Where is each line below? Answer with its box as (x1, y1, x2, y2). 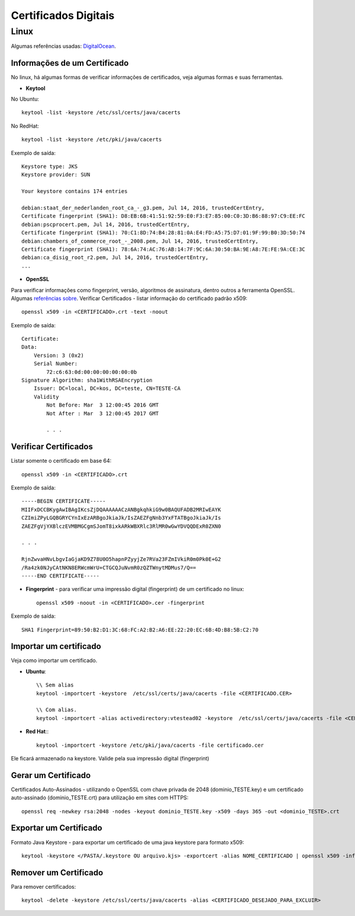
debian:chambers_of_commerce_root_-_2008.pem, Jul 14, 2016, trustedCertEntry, (21, 237, 259, 244)
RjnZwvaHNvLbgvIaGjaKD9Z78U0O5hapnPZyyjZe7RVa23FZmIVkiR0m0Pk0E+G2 (21, 556, 221, 563)
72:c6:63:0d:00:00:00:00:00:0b (46, 369, 137, 375)
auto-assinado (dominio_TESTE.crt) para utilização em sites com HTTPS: (11, 794, 189, 801)
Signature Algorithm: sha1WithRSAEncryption (21, 377, 153, 384)
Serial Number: (33, 360, 78, 367)
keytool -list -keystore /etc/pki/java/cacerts (21, 136, 162, 143)
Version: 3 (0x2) (33, 352, 84, 359)
